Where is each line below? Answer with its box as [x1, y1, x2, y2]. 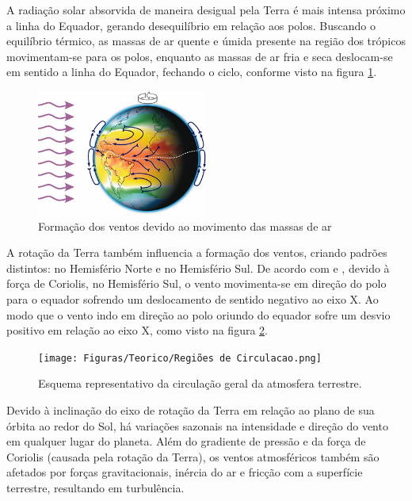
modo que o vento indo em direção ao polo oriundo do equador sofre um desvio [6, 306, 391, 323]
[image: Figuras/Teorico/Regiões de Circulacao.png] [38, 352, 322, 364]
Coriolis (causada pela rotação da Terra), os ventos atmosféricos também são [6, 448, 380, 465]
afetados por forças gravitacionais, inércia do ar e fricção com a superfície [6, 464, 363, 480]
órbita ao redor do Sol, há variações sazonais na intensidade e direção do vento [6, 417, 388, 434]
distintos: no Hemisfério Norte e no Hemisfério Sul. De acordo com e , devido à [6, 259, 390, 276]
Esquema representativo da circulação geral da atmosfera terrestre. [38, 375, 362, 392]
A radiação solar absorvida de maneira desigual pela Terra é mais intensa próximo [6, 2, 406, 17]
